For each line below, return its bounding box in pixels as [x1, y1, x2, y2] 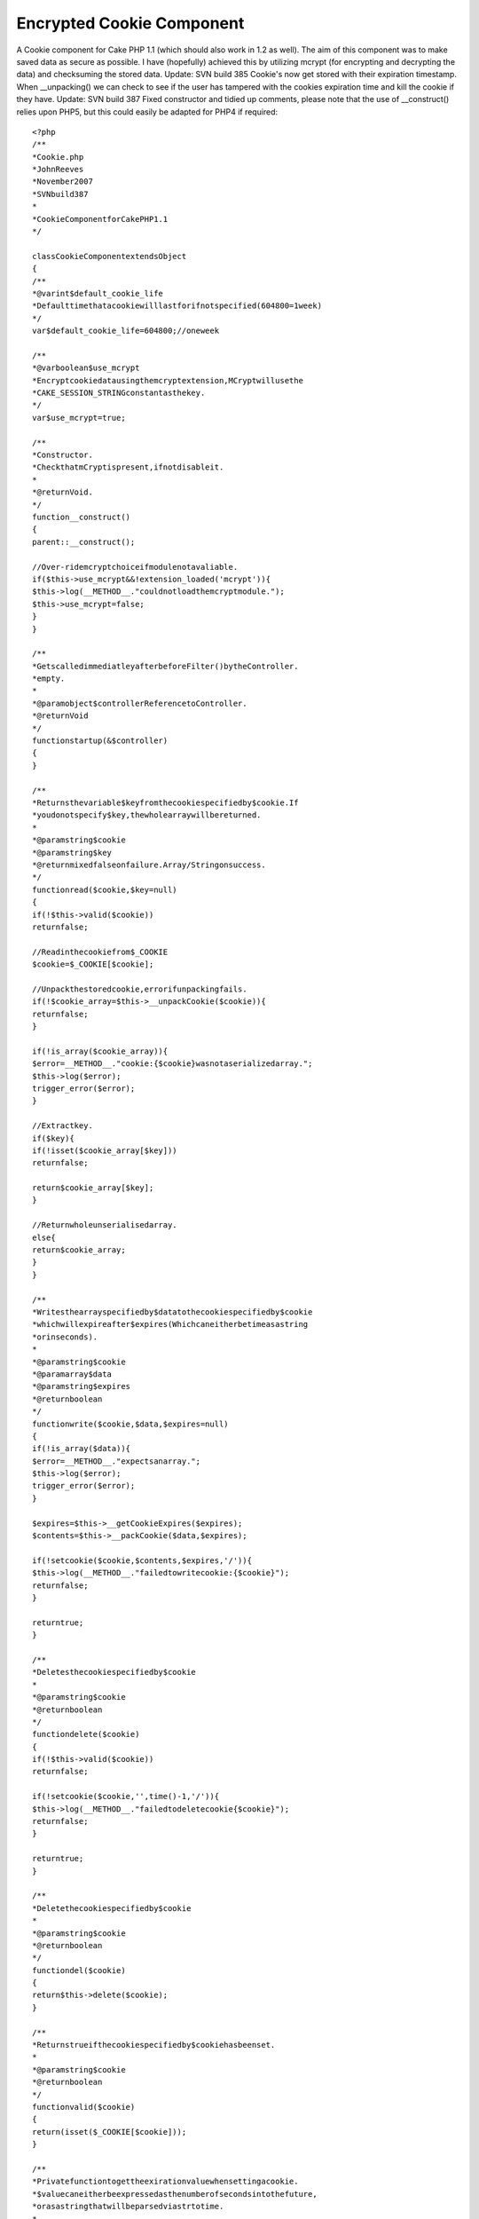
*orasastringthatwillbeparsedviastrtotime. [32, 2201, 224, 2212]
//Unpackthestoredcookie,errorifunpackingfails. [32, 983, 247, 994]
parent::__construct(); [32, 537, 136, 547]
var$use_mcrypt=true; [32, 413, 126, 422]
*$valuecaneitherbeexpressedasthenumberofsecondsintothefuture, [32, 2189, 318, 2199]
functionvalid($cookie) [32, 2102, 136, 2112]
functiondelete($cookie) [32, 1729, 140, 1740]
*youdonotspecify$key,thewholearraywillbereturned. [32, 810, 262, 820]
